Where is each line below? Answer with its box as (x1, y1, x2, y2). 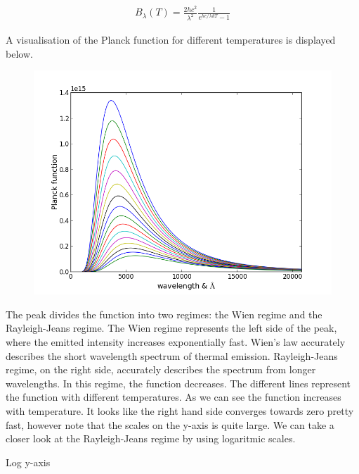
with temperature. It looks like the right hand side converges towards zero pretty (6, 403, 354, 418)
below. (6, 46, 33, 61)
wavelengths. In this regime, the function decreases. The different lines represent (6, 375, 351, 390)
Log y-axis (6, 454, 51, 469)
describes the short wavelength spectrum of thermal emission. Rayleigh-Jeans (6, 348, 338, 363)
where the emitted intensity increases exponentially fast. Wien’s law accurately (6, 334, 346, 349)
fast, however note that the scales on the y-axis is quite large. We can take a (6, 417, 334, 432)
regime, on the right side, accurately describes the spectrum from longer (6, 362, 316, 377)
